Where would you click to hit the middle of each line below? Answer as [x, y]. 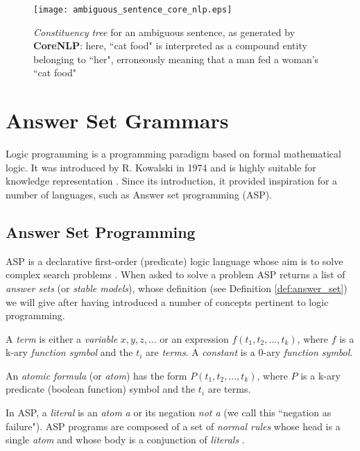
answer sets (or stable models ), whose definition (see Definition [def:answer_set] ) [177, 288]
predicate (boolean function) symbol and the [101, 389]
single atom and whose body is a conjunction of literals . [125, 440]
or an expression [194, 338]
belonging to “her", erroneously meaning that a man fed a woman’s [176, 59]
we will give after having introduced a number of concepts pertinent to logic [167, 301]
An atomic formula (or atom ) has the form [96, 375]
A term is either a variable [62, 338]
